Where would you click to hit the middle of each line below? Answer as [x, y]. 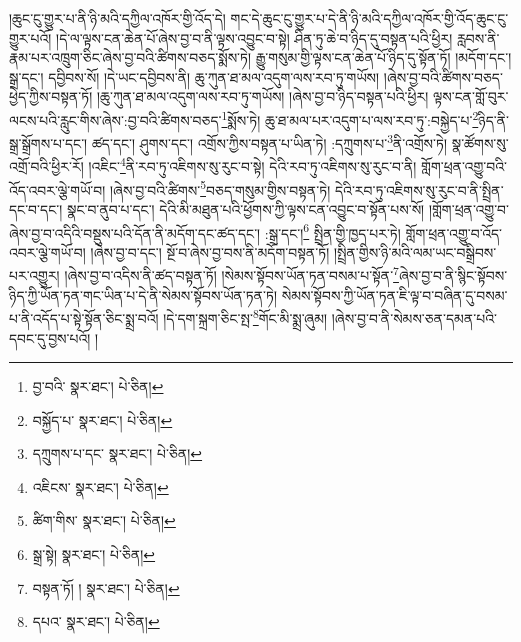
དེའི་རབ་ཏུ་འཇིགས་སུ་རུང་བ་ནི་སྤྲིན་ [419, 189]
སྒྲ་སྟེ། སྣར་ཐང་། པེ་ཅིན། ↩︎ [94, 554]
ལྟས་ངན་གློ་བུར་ [470, 96]
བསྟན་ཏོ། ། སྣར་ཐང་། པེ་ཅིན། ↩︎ [106, 587]
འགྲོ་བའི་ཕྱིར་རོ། [46, 166]
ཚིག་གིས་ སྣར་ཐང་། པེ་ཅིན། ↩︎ [104, 520]
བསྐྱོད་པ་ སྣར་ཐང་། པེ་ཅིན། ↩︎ [102, 419]
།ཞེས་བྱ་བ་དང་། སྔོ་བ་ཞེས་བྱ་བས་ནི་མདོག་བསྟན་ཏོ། [210, 251]
